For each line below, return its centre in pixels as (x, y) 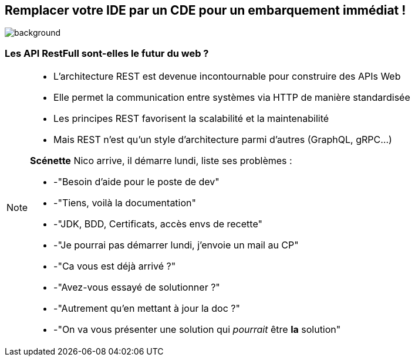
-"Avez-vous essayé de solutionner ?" (137, 287)
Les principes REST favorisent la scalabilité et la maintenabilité (191, 119)
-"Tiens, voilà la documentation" (125, 203)
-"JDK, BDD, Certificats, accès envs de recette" (158, 224)
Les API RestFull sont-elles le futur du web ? (107, 53)
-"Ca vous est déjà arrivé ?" (115, 266)
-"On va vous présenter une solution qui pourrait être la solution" (197, 330)
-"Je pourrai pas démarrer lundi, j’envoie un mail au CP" (176, 245)
